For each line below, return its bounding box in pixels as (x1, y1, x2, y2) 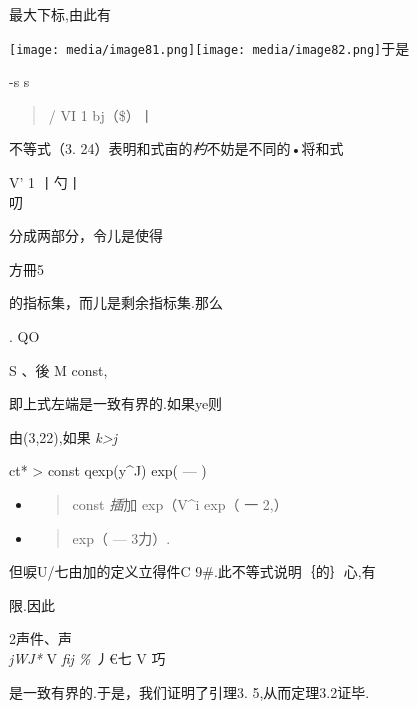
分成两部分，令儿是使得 (9, 225, 163, 246)
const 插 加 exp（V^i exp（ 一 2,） (72, 493, 288, 514)
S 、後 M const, (9, 359, 108, 380)
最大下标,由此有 (9, 4, 111, 24)
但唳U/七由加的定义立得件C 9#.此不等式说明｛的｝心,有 (9, 561, 376, 582)
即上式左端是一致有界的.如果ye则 (9, 393, 223, 414)
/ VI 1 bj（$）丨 (48, 104, 154, 125)
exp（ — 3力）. (72, 527, 171, 548)
